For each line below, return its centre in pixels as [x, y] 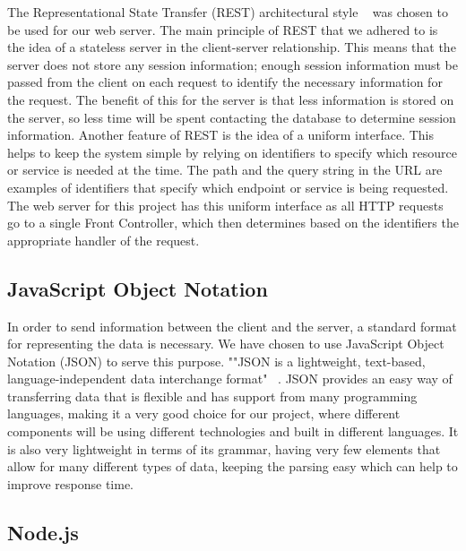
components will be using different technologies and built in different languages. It [233, 431]
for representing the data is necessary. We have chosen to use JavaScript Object [226, 344]
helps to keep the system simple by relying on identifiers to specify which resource [232, 152]
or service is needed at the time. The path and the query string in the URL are [225, 170]
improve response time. [70, 483]
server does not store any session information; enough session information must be [233, 64]
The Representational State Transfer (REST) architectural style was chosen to [228, 12]
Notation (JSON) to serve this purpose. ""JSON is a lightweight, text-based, [216, 361]
